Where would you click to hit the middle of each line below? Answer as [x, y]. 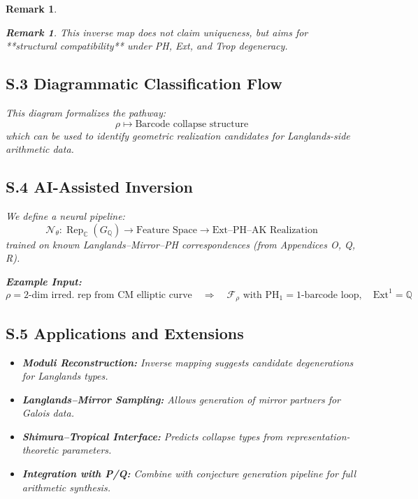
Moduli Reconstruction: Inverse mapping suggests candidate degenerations [188, 362]
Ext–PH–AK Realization [265, 230]
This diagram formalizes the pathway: [86, 112]
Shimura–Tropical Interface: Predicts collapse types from [152, 436]
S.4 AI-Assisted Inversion [99, 187]
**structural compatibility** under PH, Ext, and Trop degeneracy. [147, 46]
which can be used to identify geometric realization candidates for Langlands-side [178, 135]
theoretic [40, 450]
